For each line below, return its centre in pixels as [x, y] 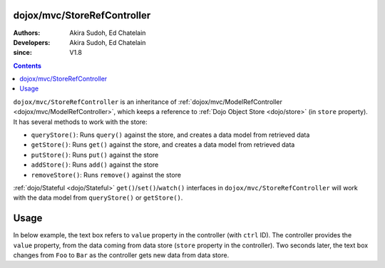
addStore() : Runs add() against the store [95, 165]
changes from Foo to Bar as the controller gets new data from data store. [121, 255]
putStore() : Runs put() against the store [95, 155]
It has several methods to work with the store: [80, 122]
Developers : [32, 42]
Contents [27, 66]
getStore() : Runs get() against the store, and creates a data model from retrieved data [163, 145]
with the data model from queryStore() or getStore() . [98, 198]
